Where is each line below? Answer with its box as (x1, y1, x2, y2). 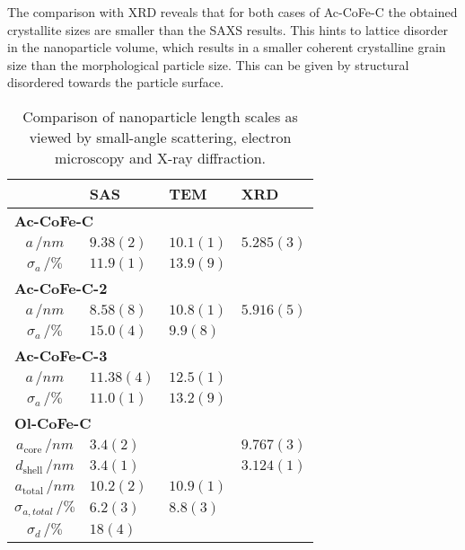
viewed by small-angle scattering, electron (29, 126, 292, 147)
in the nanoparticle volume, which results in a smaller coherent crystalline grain (7, 38, 446, 57)
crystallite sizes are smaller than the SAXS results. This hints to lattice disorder (7, 20, 448, 39)
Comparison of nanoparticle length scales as (22, 105, 298, 127)
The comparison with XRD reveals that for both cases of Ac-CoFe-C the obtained (7, 3, 458, 21)
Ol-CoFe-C (14, 412, 92, 433)
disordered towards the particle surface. (7, 73, 224, 92)
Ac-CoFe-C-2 (14, 277, 108, 298)
